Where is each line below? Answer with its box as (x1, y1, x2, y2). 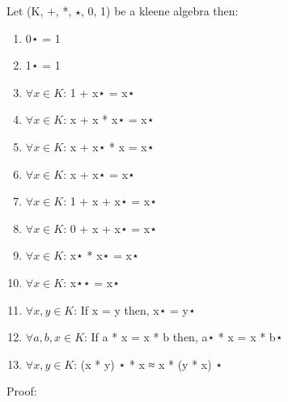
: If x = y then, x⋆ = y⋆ (74, 301, 196, 318)
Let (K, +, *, (6, 2, 72, 19)
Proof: (6, 383, 37, 400)
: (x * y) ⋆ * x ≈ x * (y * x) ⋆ (74, 355, 223, 372)
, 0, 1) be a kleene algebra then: (80, 2, 239, 19)
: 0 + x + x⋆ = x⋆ (63, 219, 158, 236)
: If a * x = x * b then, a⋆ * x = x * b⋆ (84, 328, 283, 345)
